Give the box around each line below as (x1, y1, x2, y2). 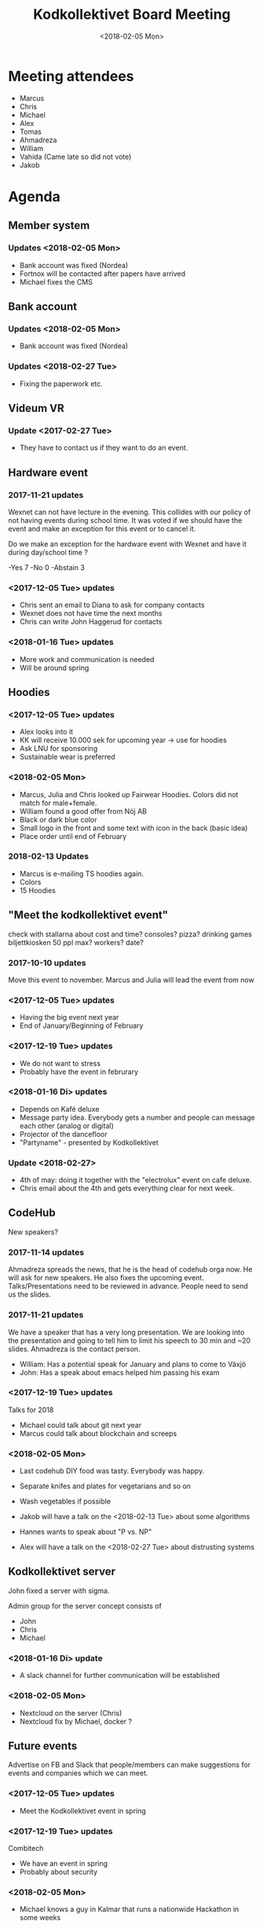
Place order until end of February (19, 831, 127, 841)
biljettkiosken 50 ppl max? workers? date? (8, 937, 144, 947)
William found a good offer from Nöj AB (19, 806, 148, 815)
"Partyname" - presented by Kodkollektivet (19, 1138, 159, 1147)
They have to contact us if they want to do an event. (19, 443, 188, 453)
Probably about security (19, 1867, 98, 1876)
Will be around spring (19, 663, 89, 672)
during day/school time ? (8, 547, 89, 557)
